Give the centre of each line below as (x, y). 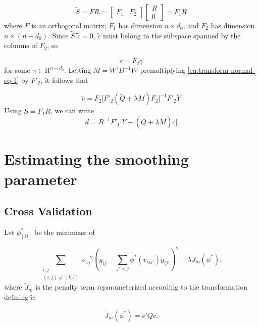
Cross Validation (48, 211)
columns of (21, 45)
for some (17, 70)
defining (16, 297)
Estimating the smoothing (96, 159)
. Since (58, 35)
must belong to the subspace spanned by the (172, 35)
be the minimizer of (64, 232)
